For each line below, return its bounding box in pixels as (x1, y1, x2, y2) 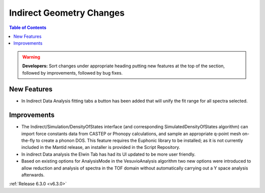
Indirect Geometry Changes (9, 7, 125, 18)
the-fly (21, 138, 35, 143)
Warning (22, 54, 40, 60)
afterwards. (21, 172, 45, 178)
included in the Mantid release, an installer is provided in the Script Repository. (21, 144, 181, 150)
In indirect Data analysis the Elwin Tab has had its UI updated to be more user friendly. (21, 151, 196, 157)
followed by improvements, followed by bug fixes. (22, 70, 123, 76)
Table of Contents (9, 25, 47, 30)
